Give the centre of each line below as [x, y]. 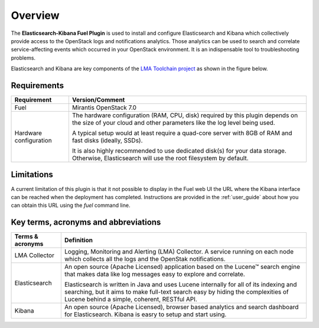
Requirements [38, 85]
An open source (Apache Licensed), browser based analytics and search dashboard [181, 307]
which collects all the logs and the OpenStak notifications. [145, 259]
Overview [35, 15]
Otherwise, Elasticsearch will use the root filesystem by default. [160, 158]
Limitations [32, 175]
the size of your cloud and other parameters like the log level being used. [173, 123]
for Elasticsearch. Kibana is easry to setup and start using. [145, 314]
